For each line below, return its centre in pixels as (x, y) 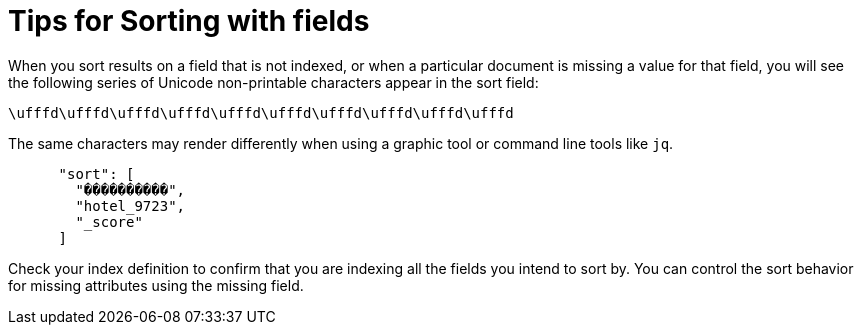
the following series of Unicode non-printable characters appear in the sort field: (273, 82)
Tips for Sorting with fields (189, 21)
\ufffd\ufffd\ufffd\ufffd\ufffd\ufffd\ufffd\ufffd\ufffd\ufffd (261, 112)
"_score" (109, 221)
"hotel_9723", (130, 205)
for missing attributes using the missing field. (156, 285)
